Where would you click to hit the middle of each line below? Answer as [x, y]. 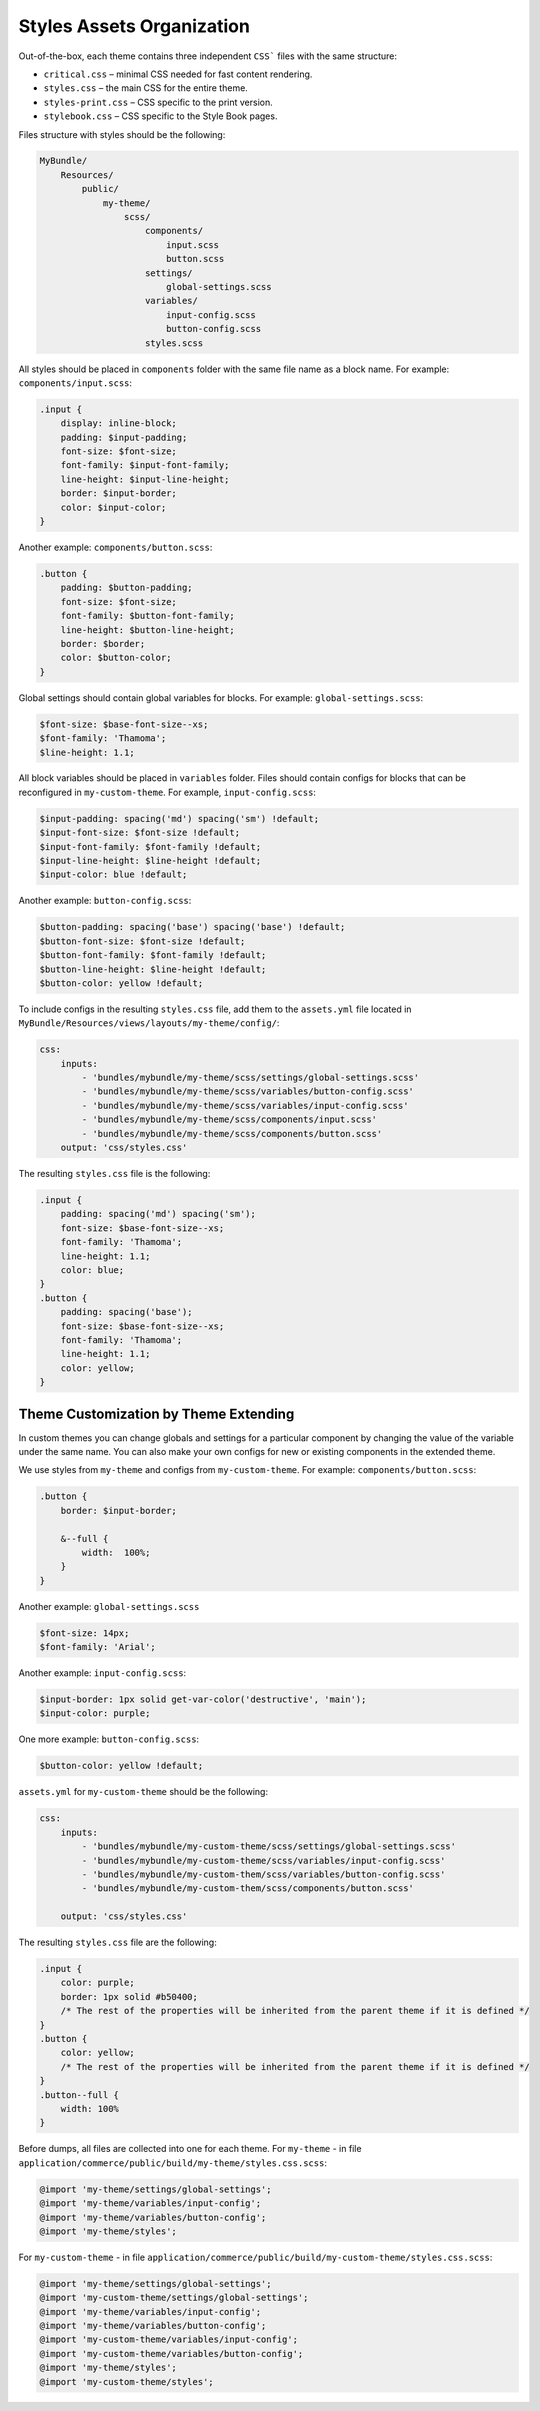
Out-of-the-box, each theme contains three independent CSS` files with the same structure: [208, 56]
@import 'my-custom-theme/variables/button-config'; [171, 2353]
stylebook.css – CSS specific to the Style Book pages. [160, 116]
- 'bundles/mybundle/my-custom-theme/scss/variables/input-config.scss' [263, 1860]
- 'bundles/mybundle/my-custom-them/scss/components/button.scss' [248, 1888]
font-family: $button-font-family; [147, 616]
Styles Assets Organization [134, 26]
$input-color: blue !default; [113, 874]
